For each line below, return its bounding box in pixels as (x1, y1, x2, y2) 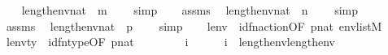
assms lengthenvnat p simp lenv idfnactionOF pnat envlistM (6, 17, 382, 34)
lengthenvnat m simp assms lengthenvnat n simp (21, 2, 359, 18)
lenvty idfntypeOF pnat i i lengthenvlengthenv (6, 33, 335, 50)
